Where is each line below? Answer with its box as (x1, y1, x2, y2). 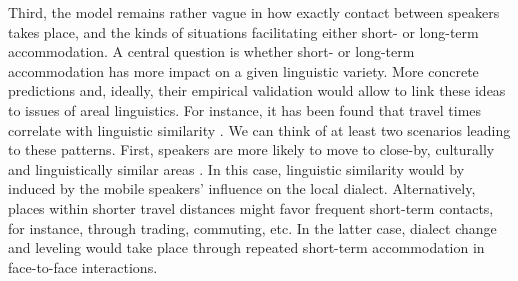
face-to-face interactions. (8, 256, 158, 277)
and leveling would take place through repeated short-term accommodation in (8, 237, 485, 258)
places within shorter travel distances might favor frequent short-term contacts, (8, 197, 494, 218)
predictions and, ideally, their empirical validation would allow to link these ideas (8, 80, 506, 101)
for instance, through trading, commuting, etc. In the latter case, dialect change (8, 217, 497, 238)
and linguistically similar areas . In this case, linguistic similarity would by (8, 158, 465, 179)
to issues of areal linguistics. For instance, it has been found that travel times (8, 99, 482, 120)
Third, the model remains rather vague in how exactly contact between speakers (8, 2, 500, 22)
